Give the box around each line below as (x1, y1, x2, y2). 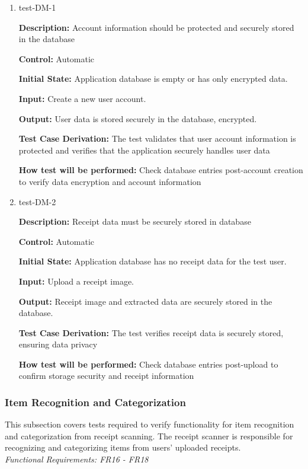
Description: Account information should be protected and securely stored (18, 21, 294, 33)
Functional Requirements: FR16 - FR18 (5, 453, 149, 465)
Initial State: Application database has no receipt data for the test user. (18, 255, 287, 267)
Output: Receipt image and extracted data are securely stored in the (18, 295, 272, 307)
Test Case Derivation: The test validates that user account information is (18, 132, 296, 145)
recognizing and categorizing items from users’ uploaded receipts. (5, 441, 241, 454)
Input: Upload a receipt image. (18, 275, 134, 287)
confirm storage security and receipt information (18, 369, 194, 382)
